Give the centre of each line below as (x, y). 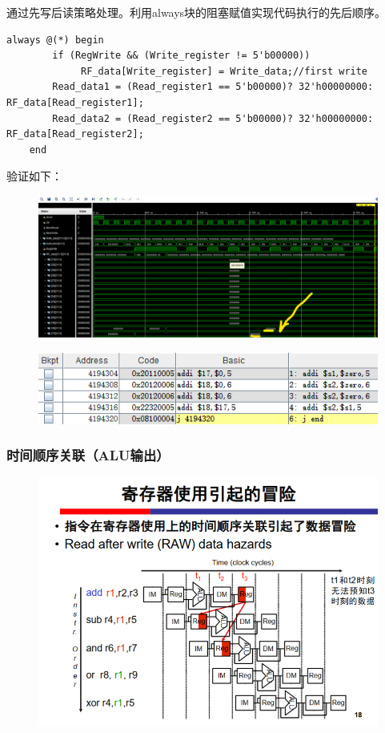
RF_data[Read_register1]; (75, 102)
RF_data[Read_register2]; (75, 134)
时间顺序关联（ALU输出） (88, 455)
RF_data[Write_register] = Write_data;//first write (225, 71)
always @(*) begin (55, 40)
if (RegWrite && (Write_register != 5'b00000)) (181, 56)
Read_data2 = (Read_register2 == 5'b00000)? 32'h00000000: (213, 118)
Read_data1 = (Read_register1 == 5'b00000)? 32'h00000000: (213, 87)
